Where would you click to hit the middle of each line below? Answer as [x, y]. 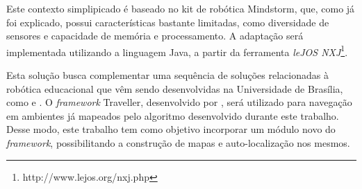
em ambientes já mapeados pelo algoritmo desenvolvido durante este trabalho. [173, 115]
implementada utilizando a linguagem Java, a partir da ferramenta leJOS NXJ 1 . [177, 51]
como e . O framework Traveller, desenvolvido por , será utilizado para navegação [179, 102]
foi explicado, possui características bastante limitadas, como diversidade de [168, 22]
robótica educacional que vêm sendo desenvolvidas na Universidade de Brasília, [175, 88]
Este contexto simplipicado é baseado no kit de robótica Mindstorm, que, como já [181, 8]
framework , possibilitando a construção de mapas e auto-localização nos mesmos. [178, 143]
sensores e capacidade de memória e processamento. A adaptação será [155, 36]
